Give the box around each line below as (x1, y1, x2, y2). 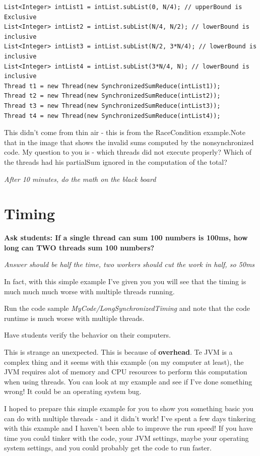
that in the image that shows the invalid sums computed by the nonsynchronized (4, 137, 254, 147)
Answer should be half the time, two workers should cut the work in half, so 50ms (4, 259, 255, 270)
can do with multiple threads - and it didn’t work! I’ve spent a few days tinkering (4, 413, 256, 423)
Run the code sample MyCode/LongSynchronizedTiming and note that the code (4, 303, 250, 313)
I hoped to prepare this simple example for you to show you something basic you (4, 403, 253, 413)
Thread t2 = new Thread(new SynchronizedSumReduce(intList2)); (4, 92, 221, 100)
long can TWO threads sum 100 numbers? (4, 242, 155, 252)
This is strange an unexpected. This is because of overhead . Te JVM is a (4, 346, 233, 357)
